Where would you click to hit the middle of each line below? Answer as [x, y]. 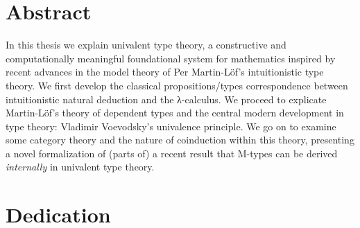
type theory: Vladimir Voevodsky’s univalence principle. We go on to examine [171, 126]
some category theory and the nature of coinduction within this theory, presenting [180, 140]
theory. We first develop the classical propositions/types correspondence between [177, 85]
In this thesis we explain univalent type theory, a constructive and [146, 45]
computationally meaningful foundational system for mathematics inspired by [171, 58]
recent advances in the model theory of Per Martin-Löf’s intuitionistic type [165, 72]
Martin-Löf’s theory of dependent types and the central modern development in [175, 113]
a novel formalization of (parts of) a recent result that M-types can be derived [172, 153]
